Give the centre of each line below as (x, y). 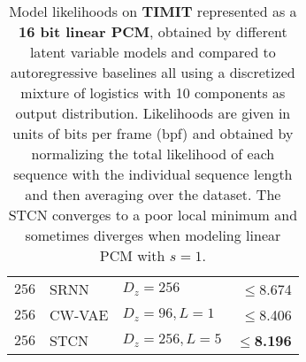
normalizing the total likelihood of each (153, 154)
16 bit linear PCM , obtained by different (153, 31)
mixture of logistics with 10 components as (153, 92)
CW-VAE (79, 315)
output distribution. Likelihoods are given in (153, 113)
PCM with (132, 255)
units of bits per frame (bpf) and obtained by (153, 133)
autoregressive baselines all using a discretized (153, 72)
